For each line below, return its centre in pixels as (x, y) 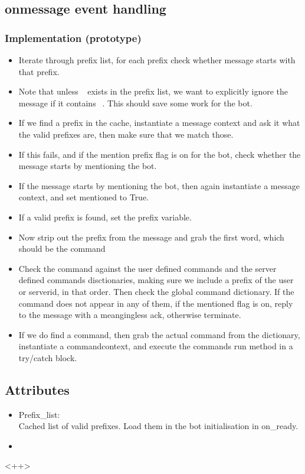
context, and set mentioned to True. (84, 197)
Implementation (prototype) (73, 38)
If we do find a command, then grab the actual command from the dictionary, (159, 334)
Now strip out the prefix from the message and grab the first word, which (151, 237)
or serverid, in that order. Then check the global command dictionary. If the (156, 291)
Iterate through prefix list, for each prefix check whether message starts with (157, 60)
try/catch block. (48, 357)
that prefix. (39, 71)
